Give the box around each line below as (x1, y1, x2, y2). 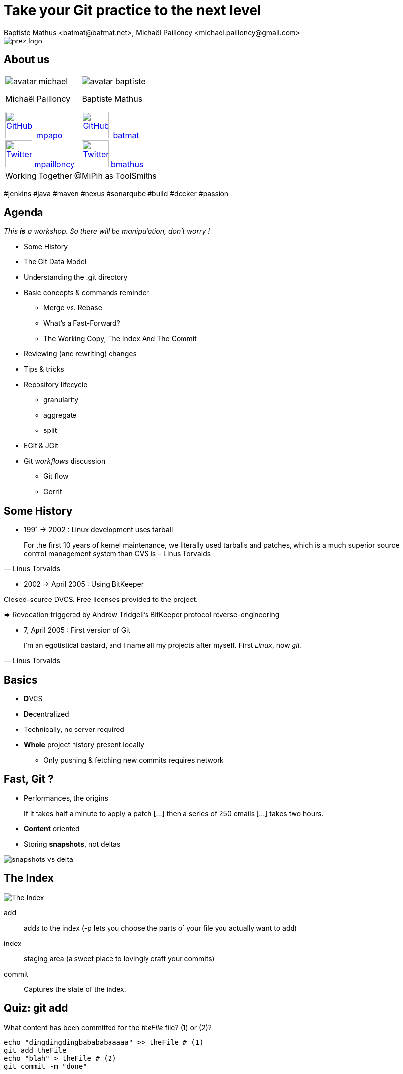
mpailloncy (34, 159, 74, 169)
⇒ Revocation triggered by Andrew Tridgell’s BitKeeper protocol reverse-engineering (4, 610, 280, 619)
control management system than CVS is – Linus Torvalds (24, 549, 211, 558)
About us (4, 53, 50, 66)
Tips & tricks (24, 365, 64, 374)
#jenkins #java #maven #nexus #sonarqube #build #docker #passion (4, 189, 229, 198)
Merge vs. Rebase (43, 303, 102, 312)
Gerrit (43, 487, 62, 496)
